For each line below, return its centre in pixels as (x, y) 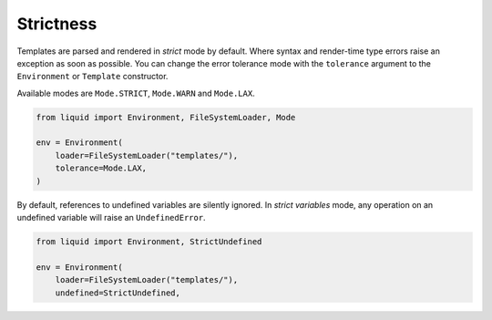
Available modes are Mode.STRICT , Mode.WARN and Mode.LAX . (136, 93)
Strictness (57, 24)
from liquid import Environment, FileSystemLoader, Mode (166, 117)
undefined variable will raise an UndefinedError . (111, 218)
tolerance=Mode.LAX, (101, 168)
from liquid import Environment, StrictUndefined (149, 242)
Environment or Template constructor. (92, 77)
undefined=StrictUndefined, (118, 293)
